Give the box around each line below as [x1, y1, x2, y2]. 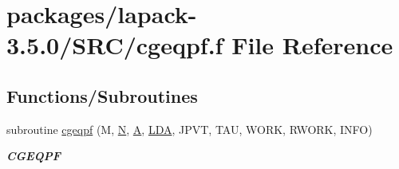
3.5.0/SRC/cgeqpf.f [6, 29, 223, 61]
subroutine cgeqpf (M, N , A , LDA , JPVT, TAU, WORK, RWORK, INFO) [6, 120, 373, 137]
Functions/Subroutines [6, 83, 198, 108]
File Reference [231, 29, 393, 61]
